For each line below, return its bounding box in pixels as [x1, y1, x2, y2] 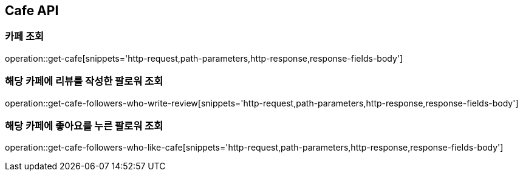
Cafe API [5, 3, 59, 18]
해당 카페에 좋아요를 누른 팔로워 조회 [5, 119, 163, 132]
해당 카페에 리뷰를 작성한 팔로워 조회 [5, 75, 163, 88]
